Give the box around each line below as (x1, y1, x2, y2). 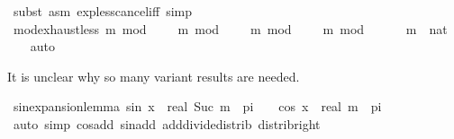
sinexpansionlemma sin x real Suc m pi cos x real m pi (13, 97, 382, 116)
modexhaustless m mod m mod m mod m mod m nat (13, 19, 448, 38)
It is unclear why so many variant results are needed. (7, 66, 300, 85)
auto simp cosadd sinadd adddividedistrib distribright (13, 114, 321, 133)
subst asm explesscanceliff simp (13, 2, 192, 20)
